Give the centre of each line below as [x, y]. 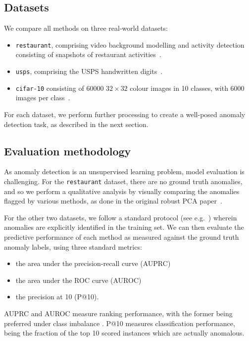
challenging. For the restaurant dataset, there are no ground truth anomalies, [123, 181]
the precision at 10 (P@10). [57, 297]
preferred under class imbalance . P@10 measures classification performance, [120, 323]
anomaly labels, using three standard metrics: [73, 246]
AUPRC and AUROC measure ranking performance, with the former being [118, 313]
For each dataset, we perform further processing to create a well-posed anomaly [125, 114]
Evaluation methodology [68, 151]
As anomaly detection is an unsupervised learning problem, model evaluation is [124, 171]
